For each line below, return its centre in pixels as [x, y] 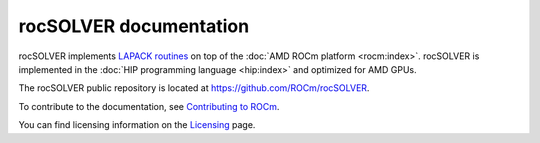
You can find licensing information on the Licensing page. [137, 125]
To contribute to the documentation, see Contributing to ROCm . [149, 106]
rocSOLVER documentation [134, 26]
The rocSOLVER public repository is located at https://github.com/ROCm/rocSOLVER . [194, 88]
